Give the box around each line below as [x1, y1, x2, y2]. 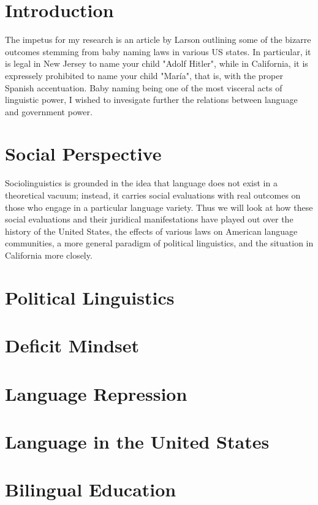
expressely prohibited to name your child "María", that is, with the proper [5, 69, 283, 82]
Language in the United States [5, 428, 270, 454]
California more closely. [5, 248, 93, 261]
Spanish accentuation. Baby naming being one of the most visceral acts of [5, 81, 282, 94]
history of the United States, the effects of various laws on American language [5, 224, 298, 237]
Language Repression [5, 381, 187, 406]
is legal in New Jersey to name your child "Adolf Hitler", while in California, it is [5, 57, 308, 70]
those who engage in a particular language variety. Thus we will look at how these [5, 200, 313, 213]
